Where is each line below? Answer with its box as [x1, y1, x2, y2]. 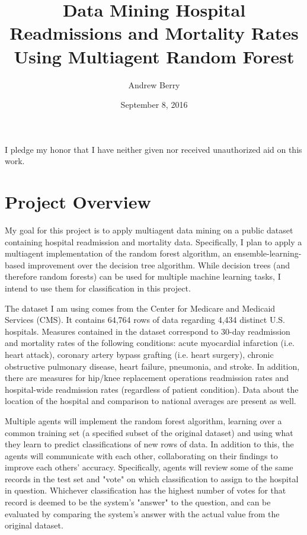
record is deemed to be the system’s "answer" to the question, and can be [5, 496, 271, 508]
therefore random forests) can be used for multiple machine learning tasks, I [5, 270, 281, 283]
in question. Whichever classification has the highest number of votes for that [5, 484, 286, 496]
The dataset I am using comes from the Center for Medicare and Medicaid [5, 302, 276, 314]
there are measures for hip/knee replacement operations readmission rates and [5, 371, 289, 384]
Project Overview [5, 190, 151, 214]
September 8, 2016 [120, 98, 188, 111]
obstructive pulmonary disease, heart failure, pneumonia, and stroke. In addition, [5, 360, 300, 372]
